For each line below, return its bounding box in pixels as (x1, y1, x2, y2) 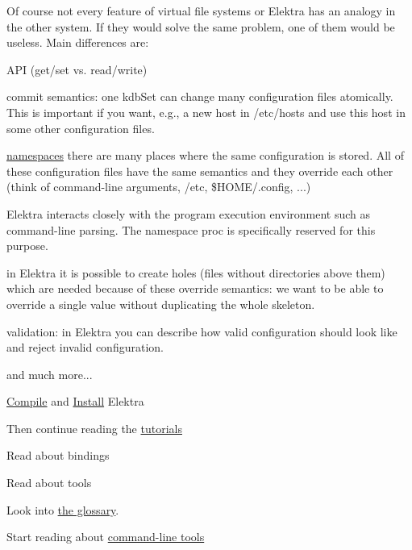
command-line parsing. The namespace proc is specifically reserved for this (6, 221, 376, 238)
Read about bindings (6, 447, 110, 464)
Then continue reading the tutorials (6, 419, 182, 436)
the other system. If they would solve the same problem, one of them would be (6, 18, 395, 35)
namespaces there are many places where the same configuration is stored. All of (6, 147, 404, 164)
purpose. (6, 237, 48, 254)
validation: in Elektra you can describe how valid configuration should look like (6, 323, 397, 340)
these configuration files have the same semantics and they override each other (6, 162, 393, 179)
